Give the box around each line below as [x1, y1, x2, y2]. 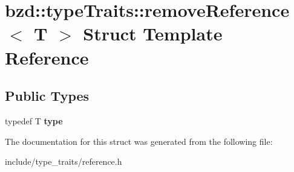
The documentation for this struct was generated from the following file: [5, 135, 273, 147]
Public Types [5, 86, 90, 105]
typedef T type [5, 114, 63, 127]
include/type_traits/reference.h [5, 155, 122, 168]
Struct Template [83, 21, 223, 46]
